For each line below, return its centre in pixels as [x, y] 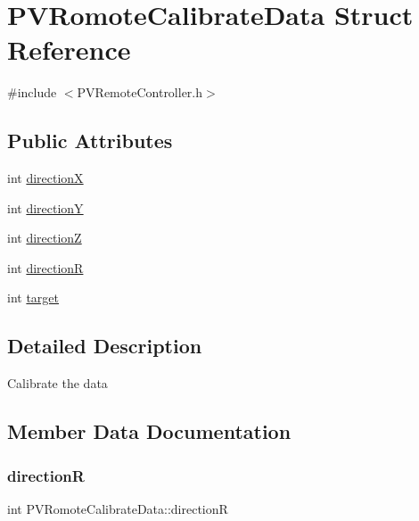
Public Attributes [90, 141]
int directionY [45, 207]
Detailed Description [105, 346]
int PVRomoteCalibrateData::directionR [118, 508]
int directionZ [45, 238]
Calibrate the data [58, 383]
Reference [69, 50]
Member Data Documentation [149, 431]
